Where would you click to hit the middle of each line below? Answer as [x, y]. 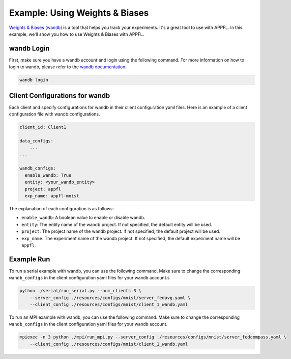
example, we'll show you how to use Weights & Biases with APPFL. [77, 34]
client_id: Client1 [43, 127]
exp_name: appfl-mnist [52, 196]
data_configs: [36, 141]
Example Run [29, 259]
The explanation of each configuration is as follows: [61, 208]
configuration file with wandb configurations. [55, 114]
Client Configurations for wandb [59, 96]
